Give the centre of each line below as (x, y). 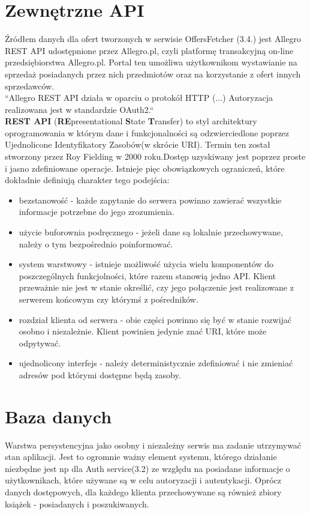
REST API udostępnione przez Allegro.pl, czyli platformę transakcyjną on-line (149, 50)
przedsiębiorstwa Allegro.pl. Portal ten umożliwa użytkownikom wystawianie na (151, 62)
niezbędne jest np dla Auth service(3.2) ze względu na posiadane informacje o (148, 468)
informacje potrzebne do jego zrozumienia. (97, 212)
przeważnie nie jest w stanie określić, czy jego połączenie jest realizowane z (156, 287)
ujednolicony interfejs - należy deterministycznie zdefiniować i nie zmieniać (156, 363)
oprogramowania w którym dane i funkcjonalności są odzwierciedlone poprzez (147, 132)
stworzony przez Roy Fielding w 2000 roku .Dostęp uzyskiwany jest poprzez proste (155, 156)
